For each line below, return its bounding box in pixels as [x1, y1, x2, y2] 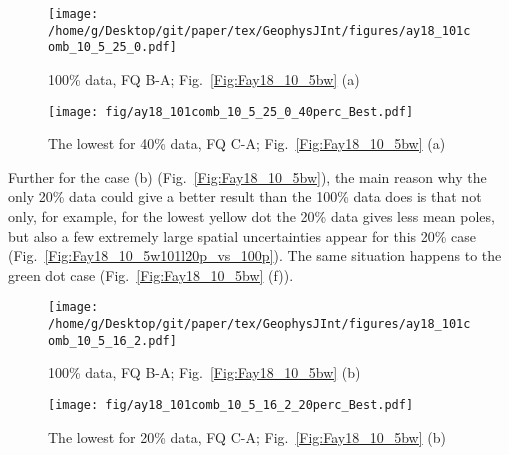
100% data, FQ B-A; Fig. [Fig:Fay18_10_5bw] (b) [48, 362, 361, 383]
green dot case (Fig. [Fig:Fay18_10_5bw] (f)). [8, 264, 294, 285]
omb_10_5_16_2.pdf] [48, 333, 177, 348]
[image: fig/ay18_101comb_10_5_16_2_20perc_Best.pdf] [48, 397, 414, 412]
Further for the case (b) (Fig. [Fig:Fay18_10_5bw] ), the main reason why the [8, 166, 487, 187]
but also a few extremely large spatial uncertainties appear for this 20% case [8, 225, 476, 246]
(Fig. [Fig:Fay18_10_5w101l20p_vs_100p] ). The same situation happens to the [8, 245, 502, 266]
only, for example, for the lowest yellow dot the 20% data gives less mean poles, [8, 206, 495, 226]
